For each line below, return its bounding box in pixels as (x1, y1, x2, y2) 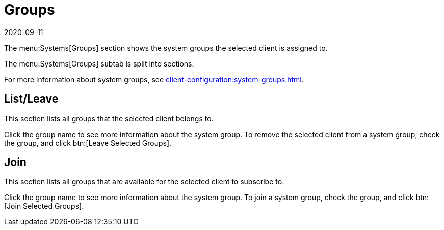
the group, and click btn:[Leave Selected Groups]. (4, 138, 172, 147)
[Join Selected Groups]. (4, 202, 84, 211)
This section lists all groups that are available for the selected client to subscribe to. (4, 177, 284, 186)
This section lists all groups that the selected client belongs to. (4, 114, 214, 123)
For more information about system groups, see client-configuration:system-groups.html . (4, 75, 304, 84)
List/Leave (4, 92, 59, 106)
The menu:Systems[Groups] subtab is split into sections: (4, 59, 194, 68)
